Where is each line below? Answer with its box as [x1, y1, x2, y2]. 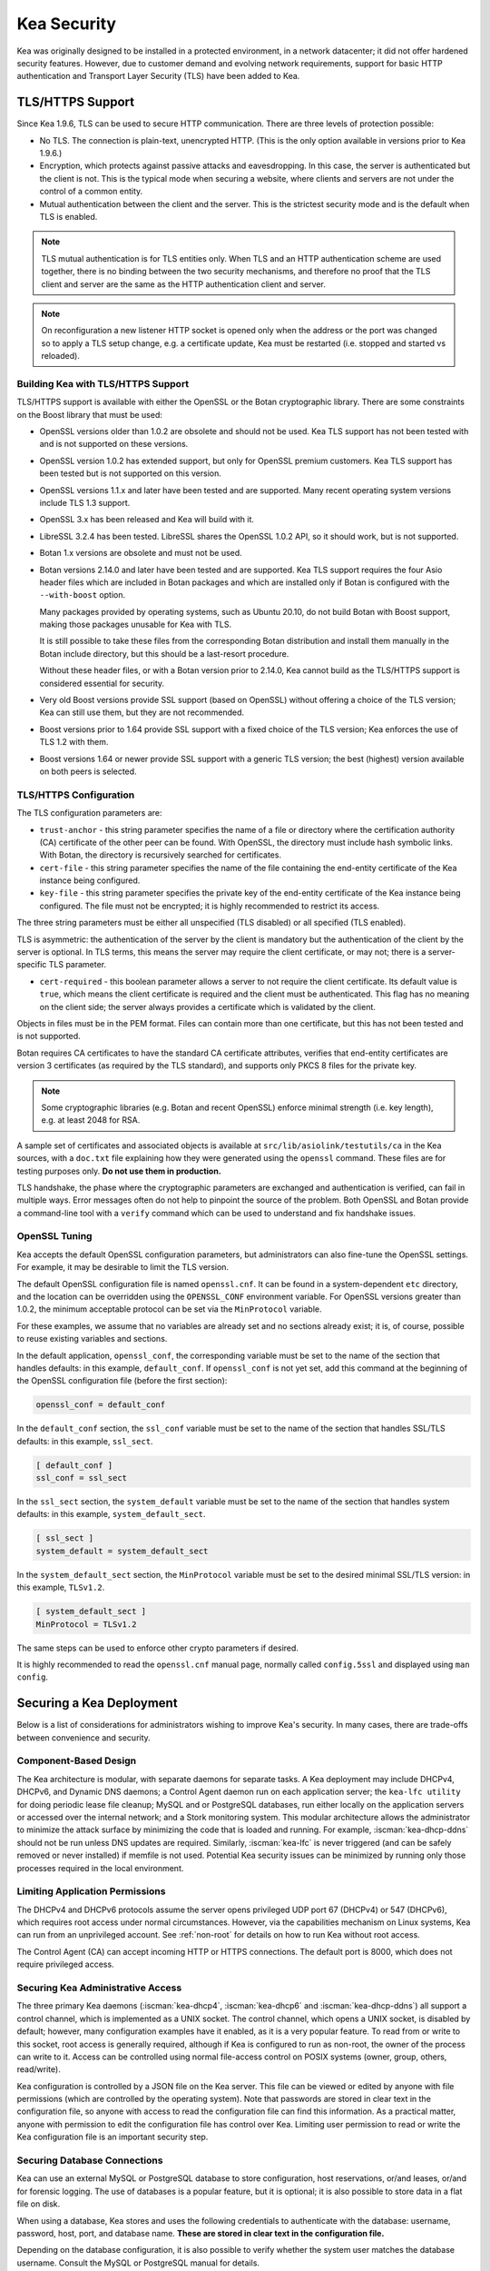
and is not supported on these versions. [39, 439, 189, 450]
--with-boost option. [39, 590, 126, 600]
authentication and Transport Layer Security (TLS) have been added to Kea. [16, 71, 300, 82]
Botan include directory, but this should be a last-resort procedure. [39, 648, 289, 659]
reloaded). [41, 351, 81, 362]
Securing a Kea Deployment [16, 1695, 178, 1711]
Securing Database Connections [16, 2154, 163, 2167]
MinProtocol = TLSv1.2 [35, 1619, 137, 1630]
